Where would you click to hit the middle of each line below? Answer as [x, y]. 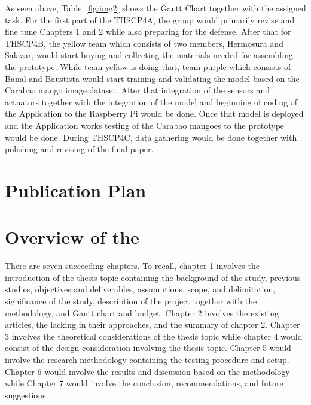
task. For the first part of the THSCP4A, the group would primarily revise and [150, 19]
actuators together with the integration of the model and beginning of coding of [151, 102]
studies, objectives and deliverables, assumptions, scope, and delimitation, [140, 289]
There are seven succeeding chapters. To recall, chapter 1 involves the [132, 266]
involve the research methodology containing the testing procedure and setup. [147, 359]
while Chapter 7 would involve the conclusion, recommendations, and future [144, 383]
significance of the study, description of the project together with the [131, 301]
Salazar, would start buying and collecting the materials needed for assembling [149, 55]
